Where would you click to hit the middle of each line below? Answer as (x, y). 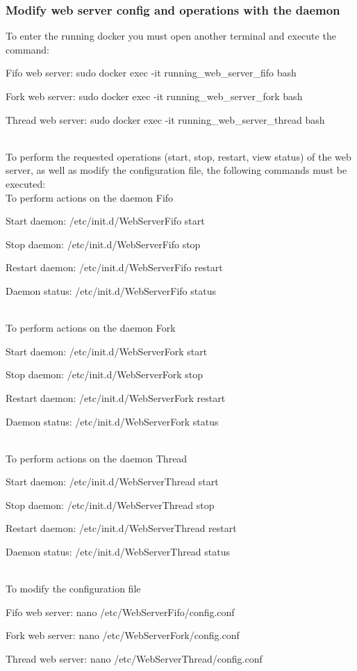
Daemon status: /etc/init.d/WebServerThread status (118, 552)
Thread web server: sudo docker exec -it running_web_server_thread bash (165, 119)
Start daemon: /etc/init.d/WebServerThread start (112, 482)
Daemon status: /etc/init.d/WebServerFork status (112, 421)
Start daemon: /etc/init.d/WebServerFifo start (105, 221)
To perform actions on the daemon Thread (97, 458)
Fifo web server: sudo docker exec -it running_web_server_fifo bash (151, 73)
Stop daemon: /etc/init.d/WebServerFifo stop (103, 244)
